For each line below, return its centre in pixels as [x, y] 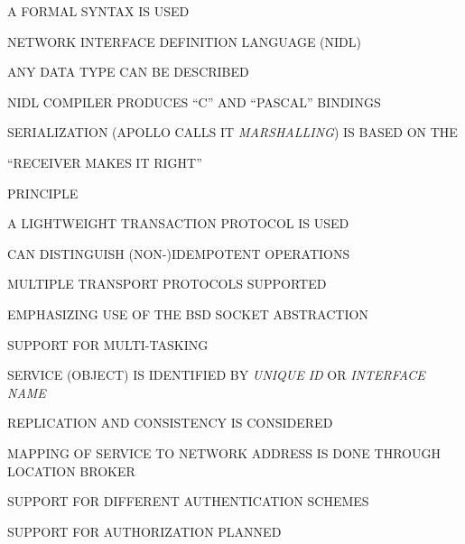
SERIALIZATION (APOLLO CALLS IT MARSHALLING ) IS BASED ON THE [232, 132]
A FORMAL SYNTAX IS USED [98, 11]
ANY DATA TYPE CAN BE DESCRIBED [128, 72]
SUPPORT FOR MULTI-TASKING [108, 344]
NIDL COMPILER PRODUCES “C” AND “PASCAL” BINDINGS [194, 101]
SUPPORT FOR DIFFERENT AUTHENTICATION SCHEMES [188, 501]
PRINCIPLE [43, 193]
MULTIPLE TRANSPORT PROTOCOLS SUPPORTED [167, 284]
